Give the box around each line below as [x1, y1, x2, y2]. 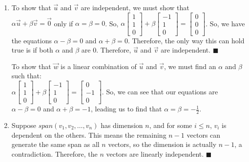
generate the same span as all [11, 139, 100, 149]
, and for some [149, 120, 192, 130]
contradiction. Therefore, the [11, 148, 98, 159]
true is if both [11, 45, 53, 55]
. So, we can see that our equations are [102, 86, 218, 96]
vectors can [187, 129, 221, 140]
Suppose [11, 120, 37, 130]
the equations [11, 35, 52, 45]
